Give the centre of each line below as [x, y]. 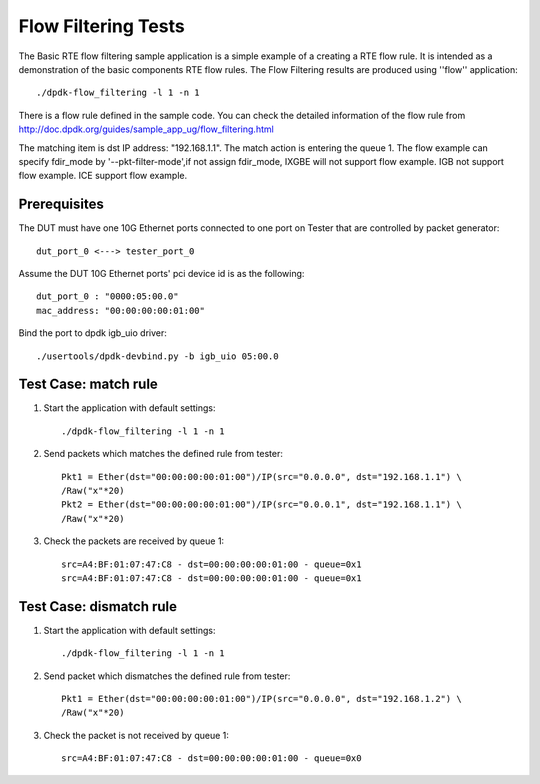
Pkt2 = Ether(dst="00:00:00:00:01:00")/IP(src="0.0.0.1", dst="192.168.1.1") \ [261, 504]
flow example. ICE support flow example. [103, 176]
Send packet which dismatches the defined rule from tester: [167, 676]
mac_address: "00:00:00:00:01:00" [120, 310]
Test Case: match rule [88, 384]
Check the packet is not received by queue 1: [136, 735]
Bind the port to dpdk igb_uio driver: [92, 333]
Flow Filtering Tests [101, 26]
